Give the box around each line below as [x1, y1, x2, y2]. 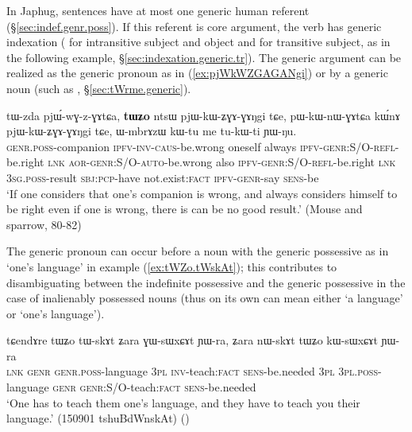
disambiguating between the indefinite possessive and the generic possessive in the [6, 274, 406, 290]
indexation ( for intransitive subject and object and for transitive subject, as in [6, 33, 391, 50]
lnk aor [48, 154, 87, 170]
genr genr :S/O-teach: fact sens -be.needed [52, 379, 256, 395]
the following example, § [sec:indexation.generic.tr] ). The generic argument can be [6, 49, 402, 65]
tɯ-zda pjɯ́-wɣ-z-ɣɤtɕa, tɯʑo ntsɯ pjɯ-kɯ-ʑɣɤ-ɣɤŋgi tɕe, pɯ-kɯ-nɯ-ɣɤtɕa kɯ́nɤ [6, 107, 400, 123]
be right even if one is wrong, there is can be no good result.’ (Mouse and [6, 200, 363, 217]
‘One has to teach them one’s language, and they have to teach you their [6, 394, 360, 411]
